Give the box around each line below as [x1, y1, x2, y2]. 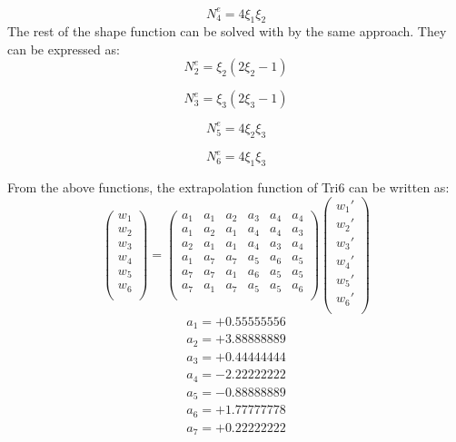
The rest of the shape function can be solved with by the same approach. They [7, 22, 447, 41]
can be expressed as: [7, 39, 120, 58]
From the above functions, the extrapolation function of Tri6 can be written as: [7, 178, 450, 197]
